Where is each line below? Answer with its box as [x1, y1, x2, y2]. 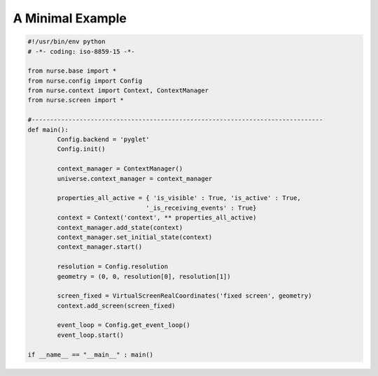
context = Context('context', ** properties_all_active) [57, 214, 257, 222]
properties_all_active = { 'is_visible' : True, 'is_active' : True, [57, 194, 301, 202]
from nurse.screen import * [27, 96, 124, 104]
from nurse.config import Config [27, 77, 143, 85]
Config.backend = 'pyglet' [57, 136, 150, 143]
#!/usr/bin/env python [27, 38, 106, 45]
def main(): [27, 126, 69, 133]
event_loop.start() [57, 331, 124, 339]
